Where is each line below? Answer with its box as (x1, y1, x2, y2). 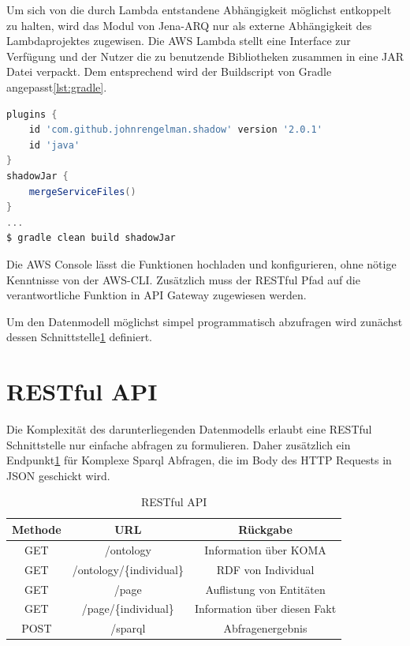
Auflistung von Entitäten (205, 580, 326, 597)
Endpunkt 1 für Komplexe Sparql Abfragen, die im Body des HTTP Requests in (6, 452, 392, 468)
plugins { (6, 108, 58, 120)
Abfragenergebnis (223, 620, 307, 637)
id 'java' (28, 139, 80, 151)
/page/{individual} (81, 600, 174, 617)
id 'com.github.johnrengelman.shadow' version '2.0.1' (28, 124, 322, 136)
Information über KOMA (204, 541, 326, 558)
